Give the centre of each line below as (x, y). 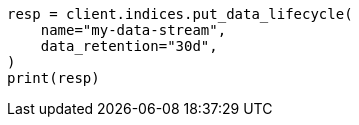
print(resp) (53, 78)
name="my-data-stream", (133, 30)
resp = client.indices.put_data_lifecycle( (180, 14)
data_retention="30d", (129, 46)
